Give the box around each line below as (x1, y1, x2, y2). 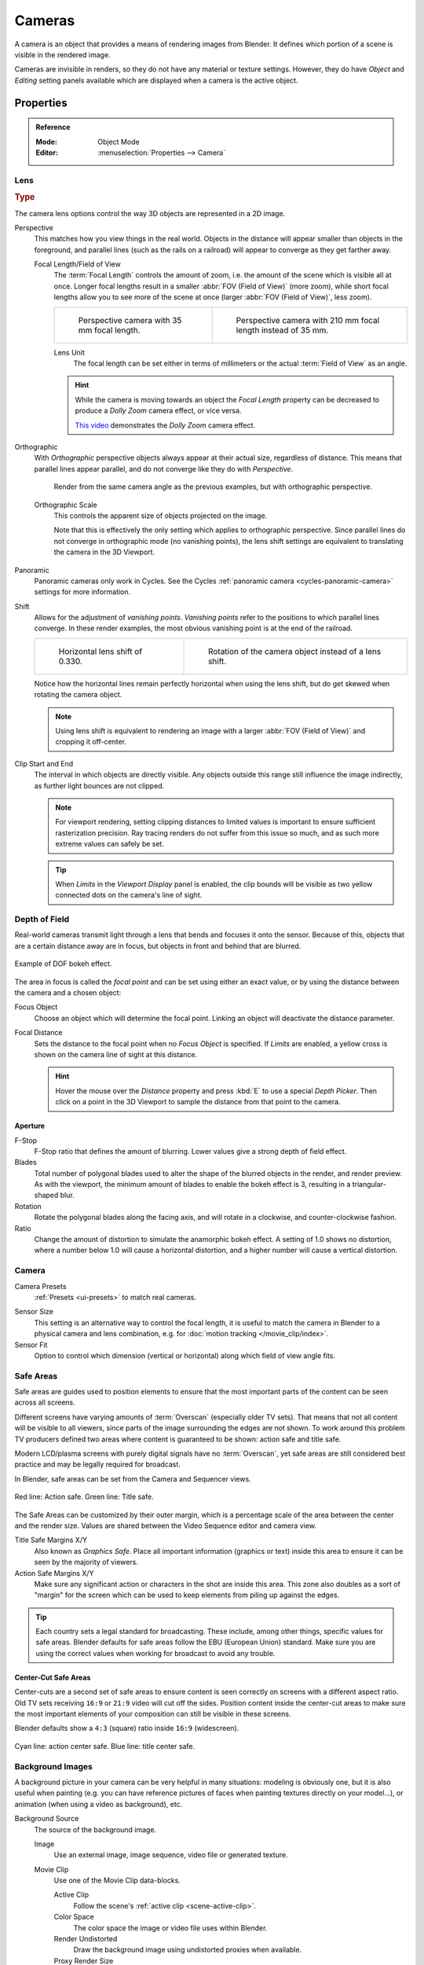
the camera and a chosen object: (14, 988, 122, 997)
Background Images (14, 1761, 93, 1772)
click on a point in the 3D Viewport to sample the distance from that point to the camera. (55, 1097, 341, 1107)
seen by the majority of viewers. (34, 1557, 139, 1567)
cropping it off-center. (55, 737, 127, 747)
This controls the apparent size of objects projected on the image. (53, 511, 268, 520)
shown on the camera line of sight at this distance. (34, 1049, 198, 1059)
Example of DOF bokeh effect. (14, 959, 112, 968)
